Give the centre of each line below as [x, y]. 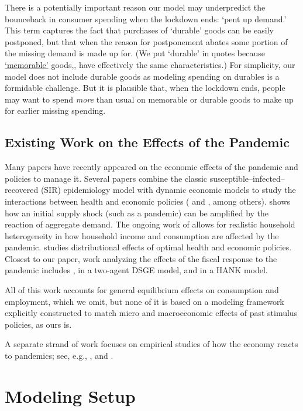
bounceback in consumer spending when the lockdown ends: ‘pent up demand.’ [146, 18]
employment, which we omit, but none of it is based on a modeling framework [144, 301]
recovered [22, 190]
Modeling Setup [70, 395]
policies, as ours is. [38, 324]
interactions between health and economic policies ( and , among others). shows [148, 201]
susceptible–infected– [247, 178]
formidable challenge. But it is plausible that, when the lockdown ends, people [145, 88]
